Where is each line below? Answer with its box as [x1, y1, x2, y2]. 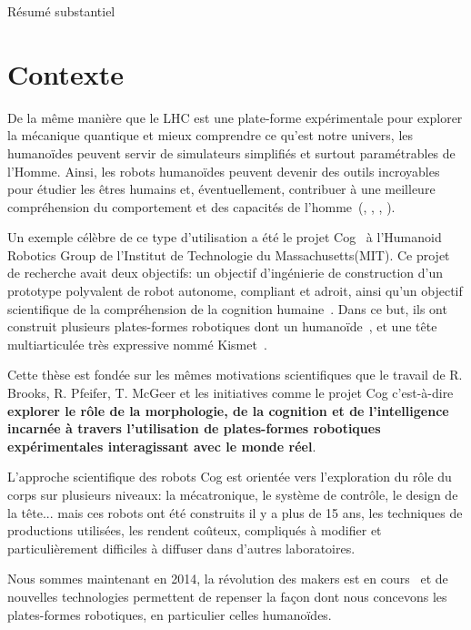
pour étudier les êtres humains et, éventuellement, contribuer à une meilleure [7, 179, 436, 198]
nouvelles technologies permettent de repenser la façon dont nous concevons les [7, 586, 447, 605]
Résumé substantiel [7, 2, 115, 20]
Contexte [7, 55, 124, 92]
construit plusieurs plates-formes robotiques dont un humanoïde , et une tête [7, 317, 437, 336]
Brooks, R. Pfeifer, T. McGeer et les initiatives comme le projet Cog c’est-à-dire [7, 383, 454, 402]
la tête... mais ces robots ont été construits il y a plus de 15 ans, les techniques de [7, 503, 463, 522]
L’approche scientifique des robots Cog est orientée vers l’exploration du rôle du [7, 467, 452, 486]
